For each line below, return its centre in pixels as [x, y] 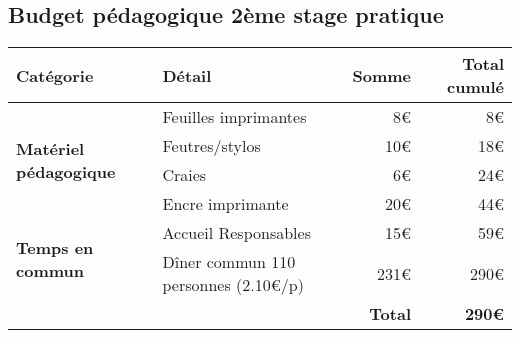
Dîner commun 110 [229, 262]
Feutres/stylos [211, 146]
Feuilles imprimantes [234, 117]
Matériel [50, 149]
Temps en [55, 247]
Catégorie [55, 75]
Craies [184, 175]
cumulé [475, 87]
